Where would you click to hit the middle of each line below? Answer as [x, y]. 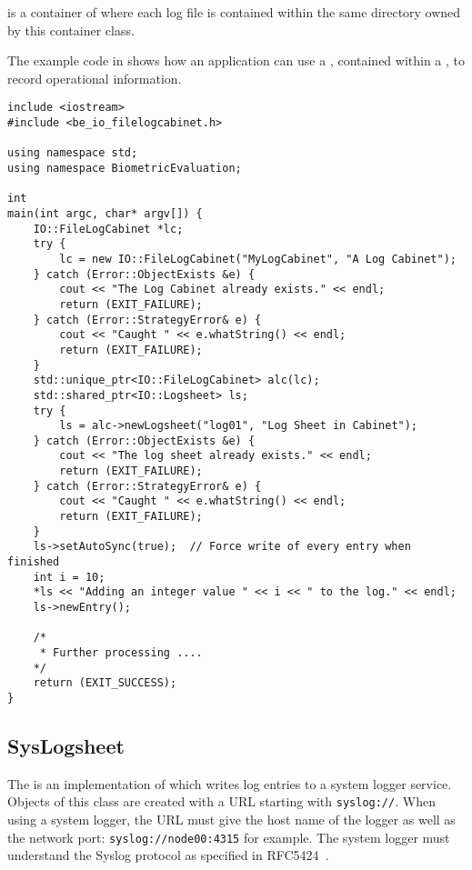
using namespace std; [73, 153]
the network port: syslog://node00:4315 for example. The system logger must [229, 837]
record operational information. [95, 78]
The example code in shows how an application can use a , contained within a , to [236, 60]
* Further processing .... [121, 653]
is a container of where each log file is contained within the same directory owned [234, 12]
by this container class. [71, 30]
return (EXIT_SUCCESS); [105, 683]
